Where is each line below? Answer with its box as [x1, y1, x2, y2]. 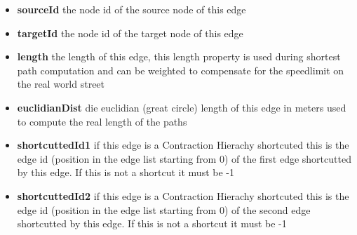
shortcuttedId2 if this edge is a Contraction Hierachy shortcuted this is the [17, 188, 349, 203]
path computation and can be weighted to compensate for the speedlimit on [17, 62, 344, 77]
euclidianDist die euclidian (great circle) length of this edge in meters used [17, 100, 346, 114]
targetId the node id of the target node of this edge [17, 25, 243, 40]
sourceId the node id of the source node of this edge [17, 2, 246, 16]
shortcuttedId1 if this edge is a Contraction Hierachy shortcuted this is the [17, 137, 349, 152]
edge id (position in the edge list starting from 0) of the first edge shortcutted [17, 151, 351, 166]
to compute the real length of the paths [17, 114, 187, 128]
